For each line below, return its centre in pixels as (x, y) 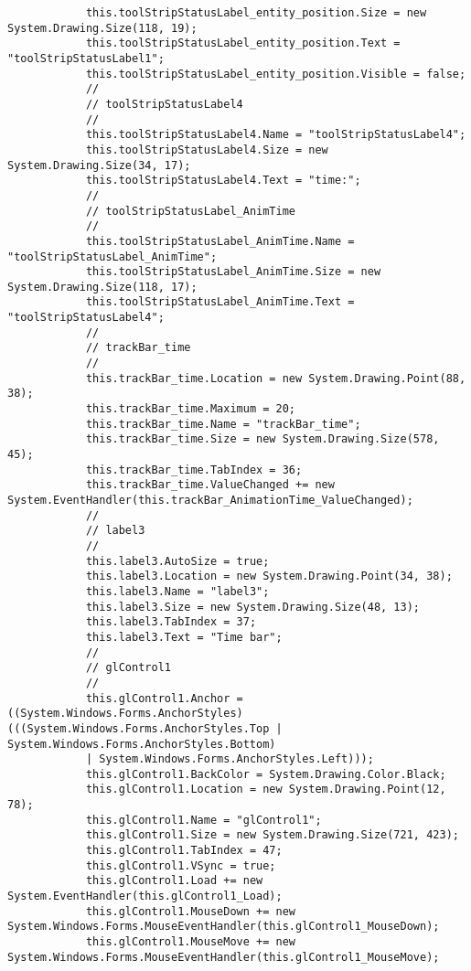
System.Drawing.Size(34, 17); (99, 165)
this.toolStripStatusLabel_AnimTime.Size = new (233, 272)
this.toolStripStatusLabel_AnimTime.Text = (220, 302)
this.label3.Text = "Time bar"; (184, 637)
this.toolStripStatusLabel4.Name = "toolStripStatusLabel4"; (276, 135)
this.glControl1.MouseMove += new (190, 942)
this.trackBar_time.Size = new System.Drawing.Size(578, (262, 439)
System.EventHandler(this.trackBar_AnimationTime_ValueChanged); (210, 500)
